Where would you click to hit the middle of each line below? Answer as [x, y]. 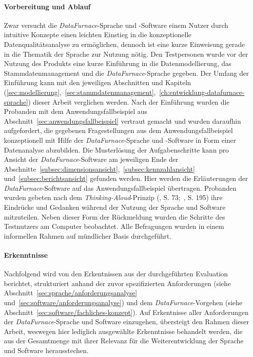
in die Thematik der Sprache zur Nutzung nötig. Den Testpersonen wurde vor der [126, 54]
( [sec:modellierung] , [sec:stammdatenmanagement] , [80, 92]
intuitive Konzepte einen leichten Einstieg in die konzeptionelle [98, 34]
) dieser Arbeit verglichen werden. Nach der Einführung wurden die [129, 101]
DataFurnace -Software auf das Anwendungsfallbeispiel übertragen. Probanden [120, 188]
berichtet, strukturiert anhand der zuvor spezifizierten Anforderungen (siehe [117, 283]
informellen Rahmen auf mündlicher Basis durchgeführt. [88, 235]
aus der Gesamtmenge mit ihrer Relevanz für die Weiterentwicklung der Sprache [124, 341]
